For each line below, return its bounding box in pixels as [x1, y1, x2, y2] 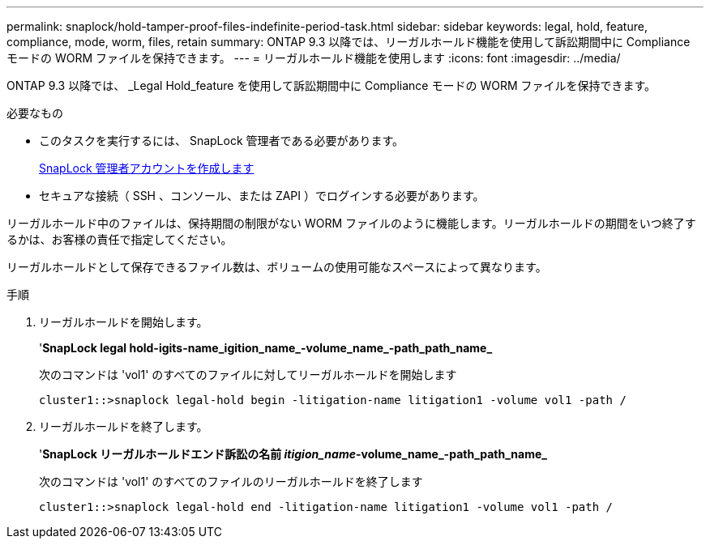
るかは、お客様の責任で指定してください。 [6, 232, 233, 246]
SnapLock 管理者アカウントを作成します [39, 161, 254, 175]
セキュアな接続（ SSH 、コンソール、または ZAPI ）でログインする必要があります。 [39, 189, 485, 202]
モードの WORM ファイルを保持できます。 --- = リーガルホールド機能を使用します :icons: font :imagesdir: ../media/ [6, 51, 621, 65]
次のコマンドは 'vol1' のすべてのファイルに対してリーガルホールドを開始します [39, 368, 457, 381]
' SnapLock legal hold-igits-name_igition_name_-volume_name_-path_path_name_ [39, 341, 493, 355]
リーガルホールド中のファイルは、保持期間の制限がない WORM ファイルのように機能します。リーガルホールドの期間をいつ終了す [6, 216, 696, 230]
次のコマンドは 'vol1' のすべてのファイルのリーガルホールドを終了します [39, 475, 423, 488]
